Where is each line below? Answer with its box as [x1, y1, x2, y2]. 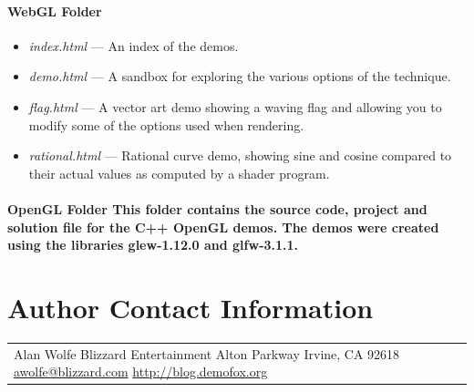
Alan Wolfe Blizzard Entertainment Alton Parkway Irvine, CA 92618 [14, 344, 400, 363]
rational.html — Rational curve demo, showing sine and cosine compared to [28, 146, 452, 165]
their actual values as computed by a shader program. [28, 163, 330, 182]
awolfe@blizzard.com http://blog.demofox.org [14, 362, 268, 381]
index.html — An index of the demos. [28, 36, 239, 55]
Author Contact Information [7, 288, 374, 325]
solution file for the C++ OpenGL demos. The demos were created [7, 217, 439, 236]
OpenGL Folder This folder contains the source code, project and [7, 199, 428, 218]
